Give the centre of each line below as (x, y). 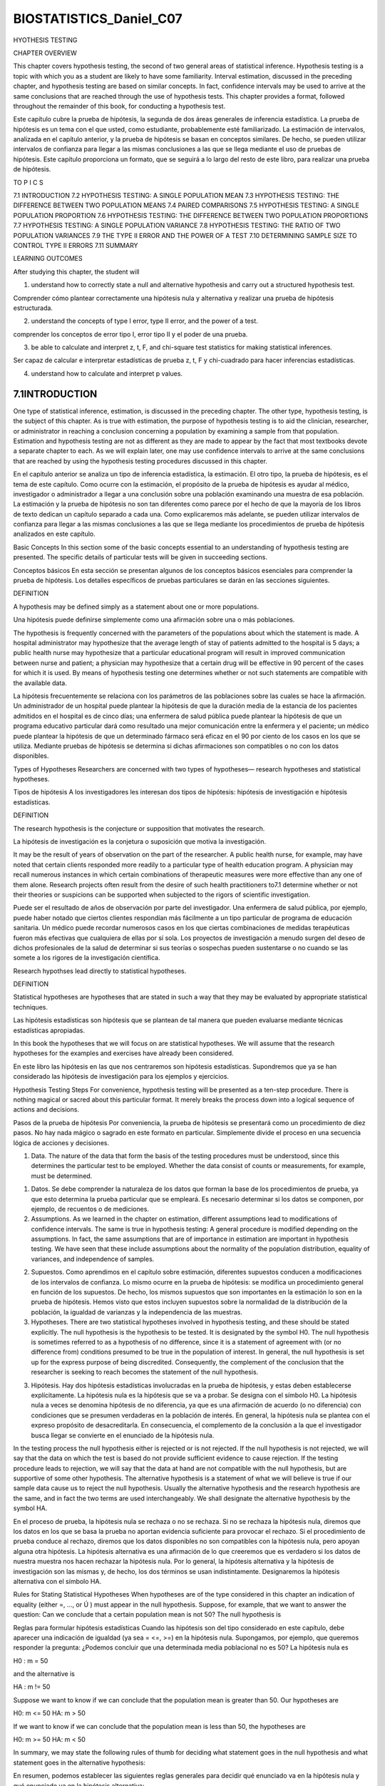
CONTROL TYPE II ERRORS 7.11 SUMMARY (76, 245)
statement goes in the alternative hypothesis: (79, 1762)
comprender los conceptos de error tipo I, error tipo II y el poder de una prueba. (130, 334)
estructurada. (33, 308)
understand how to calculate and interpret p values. (107, 373)
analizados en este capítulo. (54, 534)
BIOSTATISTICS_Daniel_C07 (98, 19)
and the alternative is (44, 1674)
